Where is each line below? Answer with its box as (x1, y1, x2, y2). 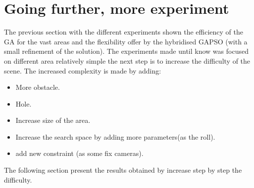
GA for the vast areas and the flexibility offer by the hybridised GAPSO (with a (4, 36, 248, 46)
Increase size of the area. (15, 115, 91, 125)
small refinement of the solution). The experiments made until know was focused (4, 46, 249, 56)
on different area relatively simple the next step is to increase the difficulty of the (4, 55, 251, 66)
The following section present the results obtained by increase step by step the (4, 165, 242, 175)
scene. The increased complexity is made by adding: (4, 65, 161, 75)
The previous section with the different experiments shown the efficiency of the (4, 27, 243, 37)
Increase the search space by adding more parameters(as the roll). (15, 131, 215, 142)
